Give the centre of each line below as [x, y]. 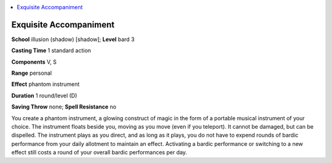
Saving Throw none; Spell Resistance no [64, 107]
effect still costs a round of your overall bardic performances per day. [99, 153]
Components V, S [34, 62]
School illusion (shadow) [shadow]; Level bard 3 [73, 39]
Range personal [32, 73]
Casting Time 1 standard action [51, 51]
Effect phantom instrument [45, 84]
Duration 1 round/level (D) [44, 96]
